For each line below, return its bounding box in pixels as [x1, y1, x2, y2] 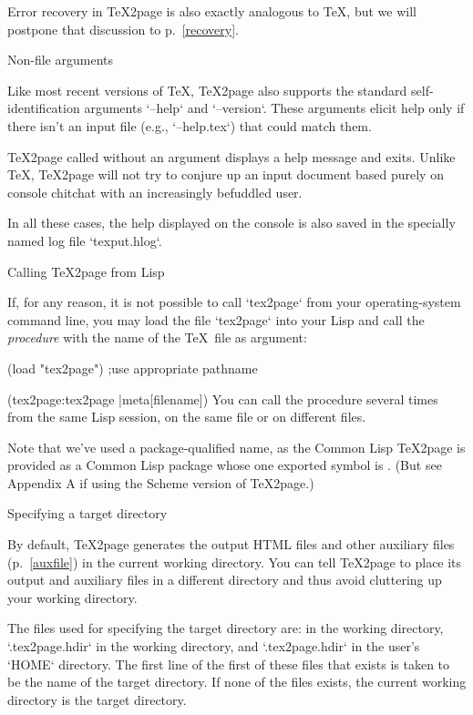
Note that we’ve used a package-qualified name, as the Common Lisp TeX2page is [7, 437, 466, 456]
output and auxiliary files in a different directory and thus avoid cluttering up [7, 570, 442, 589]
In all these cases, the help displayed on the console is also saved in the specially [7, 213, 456, 232]
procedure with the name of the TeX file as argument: [7, 328, 307, 347]
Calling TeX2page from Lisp [7, 261, 165, 281]
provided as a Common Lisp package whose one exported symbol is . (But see [7, 455, 442, 475]
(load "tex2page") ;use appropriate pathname [7, 358, 258, 377]
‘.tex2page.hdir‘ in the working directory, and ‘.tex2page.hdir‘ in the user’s [7, 637, 420, 656]
